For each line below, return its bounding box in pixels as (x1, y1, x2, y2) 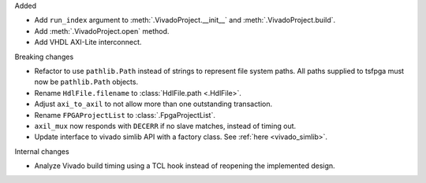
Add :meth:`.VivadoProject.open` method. (34, 26, 170, 35)
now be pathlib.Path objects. (34, 77, 138, 86)
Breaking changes (14, 52, 74, 61)
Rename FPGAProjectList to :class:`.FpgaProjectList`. (34, 110, 216, 119)
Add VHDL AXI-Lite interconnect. (34, 38, 142, 47)
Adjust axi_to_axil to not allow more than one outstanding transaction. (34, 99, 273, 109)
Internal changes (14, 146, 70, 156)
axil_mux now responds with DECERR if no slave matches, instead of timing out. (34, 121, 297, 130)
